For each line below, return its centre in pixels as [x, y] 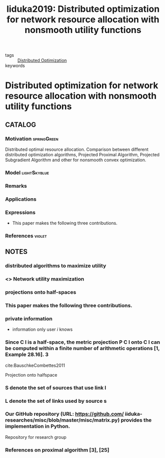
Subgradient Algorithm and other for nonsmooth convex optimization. [76, 160]
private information [29, 319]
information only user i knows [42, 329]
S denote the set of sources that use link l [56, 388]
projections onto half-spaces [41, 292]
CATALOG [21, 124]
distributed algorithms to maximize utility [56, 266]
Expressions [20, 212]
